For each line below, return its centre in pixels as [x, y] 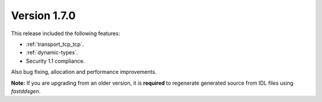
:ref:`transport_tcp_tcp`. [55, 44]
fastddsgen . [26, 91]
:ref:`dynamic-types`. [52, 52]
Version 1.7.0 [43, 16]
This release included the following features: [66, 33]
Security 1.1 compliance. [55, 61]
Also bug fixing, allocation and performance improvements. [84, 72]
